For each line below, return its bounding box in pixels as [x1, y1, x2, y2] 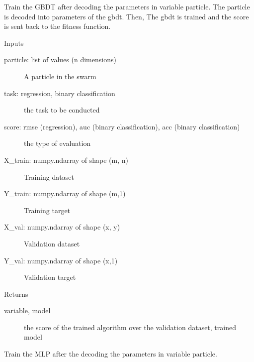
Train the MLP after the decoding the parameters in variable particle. [4, 349, 217, 359]
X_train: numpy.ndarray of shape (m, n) [4, 154, 128, 165]
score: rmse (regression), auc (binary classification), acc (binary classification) [4, 121, 240, 131]
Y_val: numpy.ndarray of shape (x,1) [4, 255, 118, 265]
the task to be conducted [24, 105, 100, 115]
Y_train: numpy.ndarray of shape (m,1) [4, 188, 126, 199]
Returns [4, 288, 28, 299]
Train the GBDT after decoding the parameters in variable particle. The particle [4, 1, 250, 11]
